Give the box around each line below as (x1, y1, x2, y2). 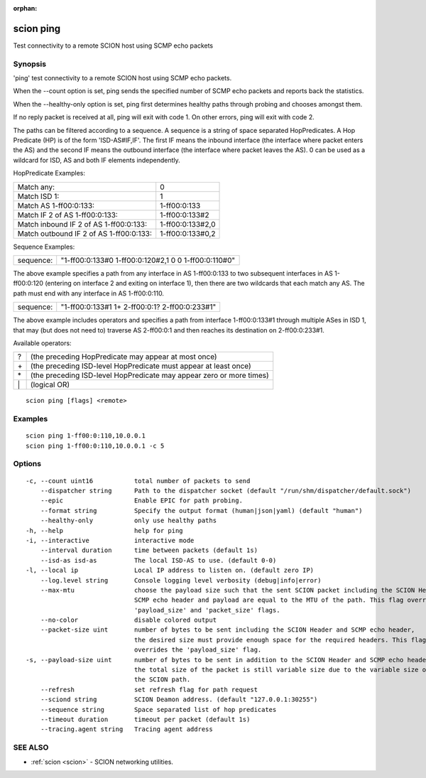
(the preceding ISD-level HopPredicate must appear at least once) (30, 361, 251, 371)
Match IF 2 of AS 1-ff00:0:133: (17, 210, 119, 220)
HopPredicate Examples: (13, 169, 85, 178)
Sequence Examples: (13, 242, 75, 251)
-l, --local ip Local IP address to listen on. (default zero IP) (26, 566, 315, 575)
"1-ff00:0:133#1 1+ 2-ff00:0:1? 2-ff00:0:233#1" (60, 302, 217, 312)
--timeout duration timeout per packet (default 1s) (40, 715, 251, 723)
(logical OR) (30, 380, 70, 390)
